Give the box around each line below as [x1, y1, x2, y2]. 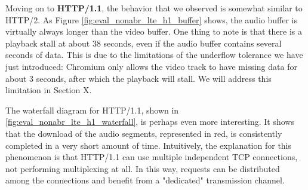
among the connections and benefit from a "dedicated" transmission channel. [5, 174, 285, 186]
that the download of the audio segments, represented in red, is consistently [5, 127, 282, 139]
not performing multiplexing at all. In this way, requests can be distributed [5, 162, 280, 174]
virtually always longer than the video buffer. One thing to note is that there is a [5, 25, 303, 38]
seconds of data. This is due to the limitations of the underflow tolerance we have [5, 48, 303, 61]
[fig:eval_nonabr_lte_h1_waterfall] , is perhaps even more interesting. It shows [5, 115, 294, 128]
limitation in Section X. [5, 84, 92, 96]
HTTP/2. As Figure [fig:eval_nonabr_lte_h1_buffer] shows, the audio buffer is [5, 13, 297, 26]
